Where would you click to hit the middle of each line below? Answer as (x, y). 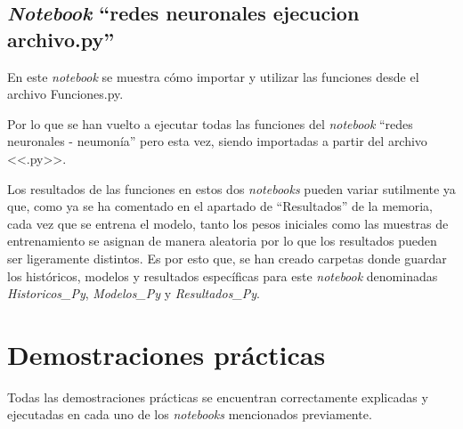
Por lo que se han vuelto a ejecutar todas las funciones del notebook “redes (210, 123)
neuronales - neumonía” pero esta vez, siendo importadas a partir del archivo (217, 141)
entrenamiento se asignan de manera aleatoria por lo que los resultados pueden (222, 241)
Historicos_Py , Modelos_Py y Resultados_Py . (134, 293)
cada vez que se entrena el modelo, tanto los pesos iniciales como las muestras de (228, 223)
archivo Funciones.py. (65, 94)
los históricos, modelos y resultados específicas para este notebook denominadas (223, 275)
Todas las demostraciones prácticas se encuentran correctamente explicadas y (218, 397)
